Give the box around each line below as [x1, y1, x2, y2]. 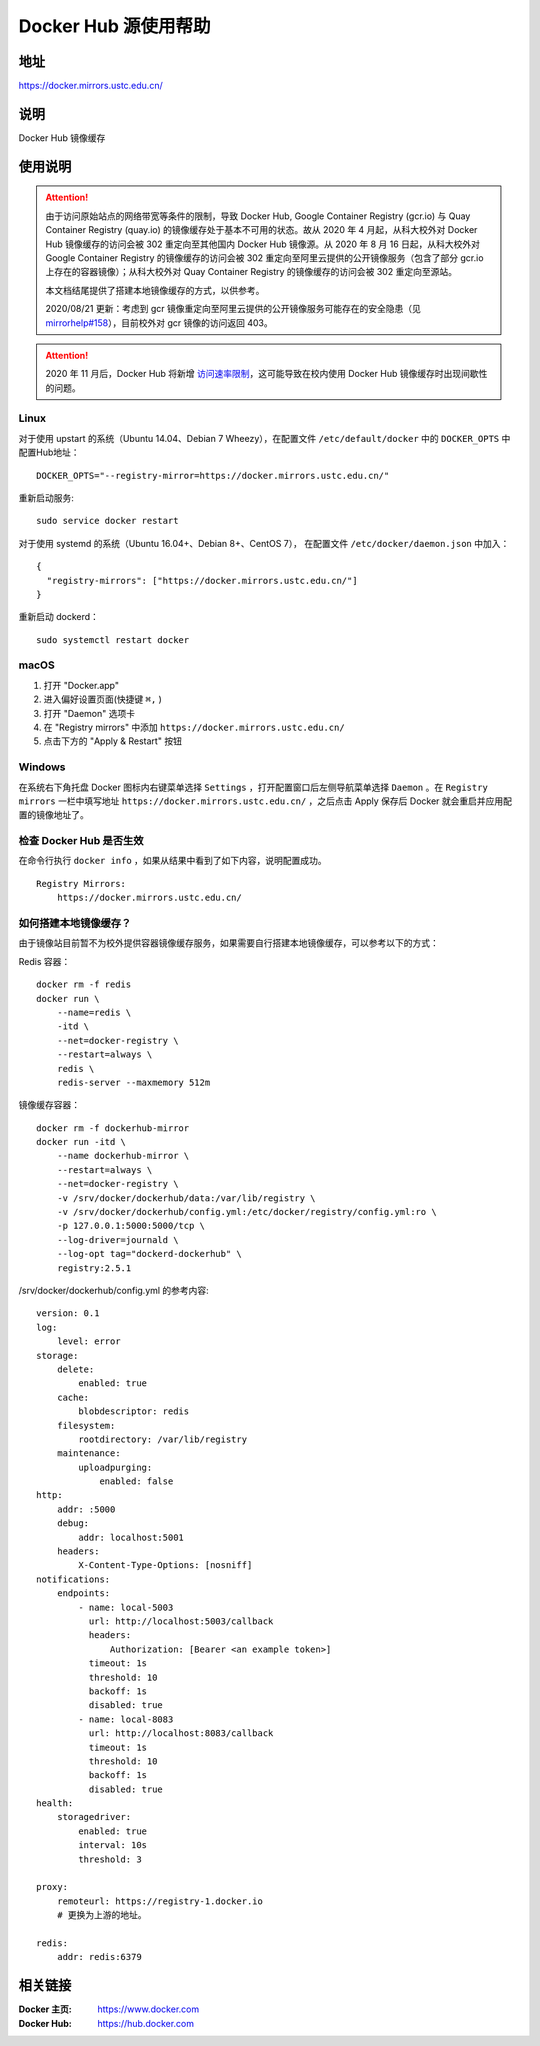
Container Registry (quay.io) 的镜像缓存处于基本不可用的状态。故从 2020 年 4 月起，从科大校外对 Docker [45, 224, 478, 236]
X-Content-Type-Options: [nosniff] [78, 1560, 253, 1571]
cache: [56, 1391, 90, 1403]
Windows [18, 760, 66, 774]
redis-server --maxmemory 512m [56, 1076, 211, 1088]
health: [36, 1798, 74, 1809]
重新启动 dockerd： [18, 611, 100, 623]
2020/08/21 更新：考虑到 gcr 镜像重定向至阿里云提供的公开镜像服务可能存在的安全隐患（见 [45, 303, 422, 315]
